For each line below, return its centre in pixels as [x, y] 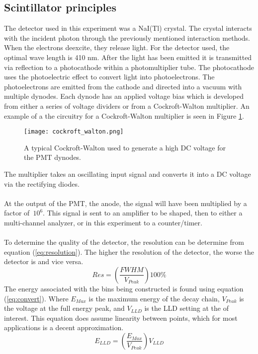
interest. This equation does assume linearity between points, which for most [121, 318]
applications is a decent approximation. [64, 327]
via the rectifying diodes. [42, 183]
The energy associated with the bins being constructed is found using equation [124, 288]
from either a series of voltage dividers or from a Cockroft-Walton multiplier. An [127, 106]
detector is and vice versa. [44, 261]
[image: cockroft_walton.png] [74, 132]
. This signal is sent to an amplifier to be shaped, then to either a [143, 213]
